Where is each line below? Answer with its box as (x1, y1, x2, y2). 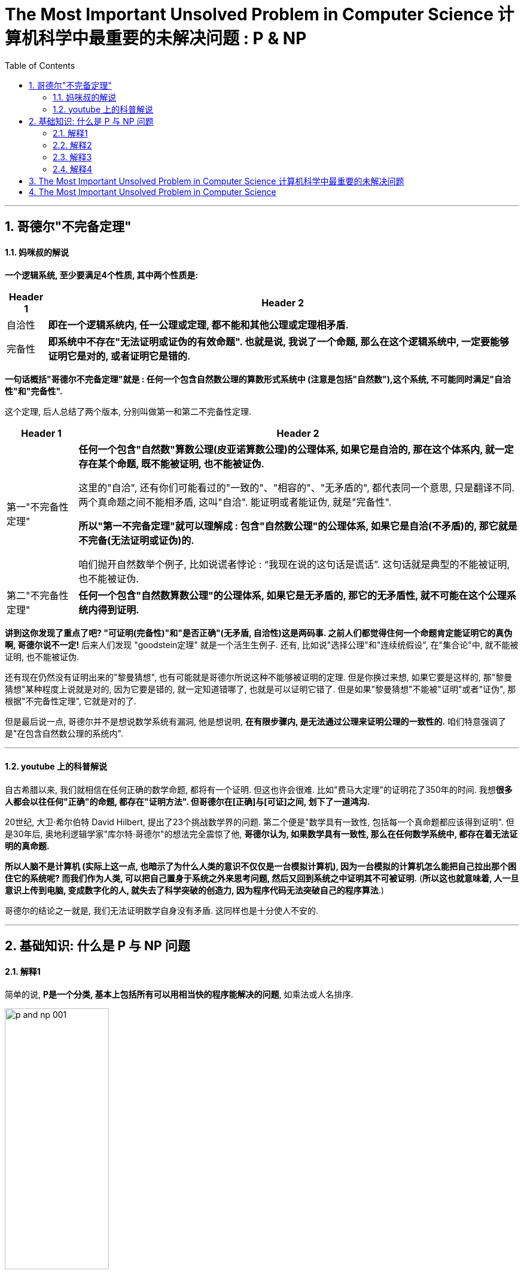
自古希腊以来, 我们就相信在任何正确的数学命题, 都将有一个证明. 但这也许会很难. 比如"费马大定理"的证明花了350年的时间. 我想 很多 (5, 784, 513, 795)
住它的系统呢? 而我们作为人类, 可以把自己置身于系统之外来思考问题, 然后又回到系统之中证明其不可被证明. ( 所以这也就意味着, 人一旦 (5, 872, 519, 883)
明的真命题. (5, 840, 50, 851)
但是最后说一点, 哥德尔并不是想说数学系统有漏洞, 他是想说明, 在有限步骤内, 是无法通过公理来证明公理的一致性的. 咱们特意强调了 (5, 716, 507, 727)
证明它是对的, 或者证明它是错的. (48, 350, 191, 363)
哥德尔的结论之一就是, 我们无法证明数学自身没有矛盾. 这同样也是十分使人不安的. (5, 905, 318, 916)
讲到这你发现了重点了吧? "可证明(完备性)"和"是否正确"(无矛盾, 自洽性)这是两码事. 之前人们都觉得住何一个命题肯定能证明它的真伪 (5, 628, 513, 638)
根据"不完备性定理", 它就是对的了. (5, 696, 136, 707)
